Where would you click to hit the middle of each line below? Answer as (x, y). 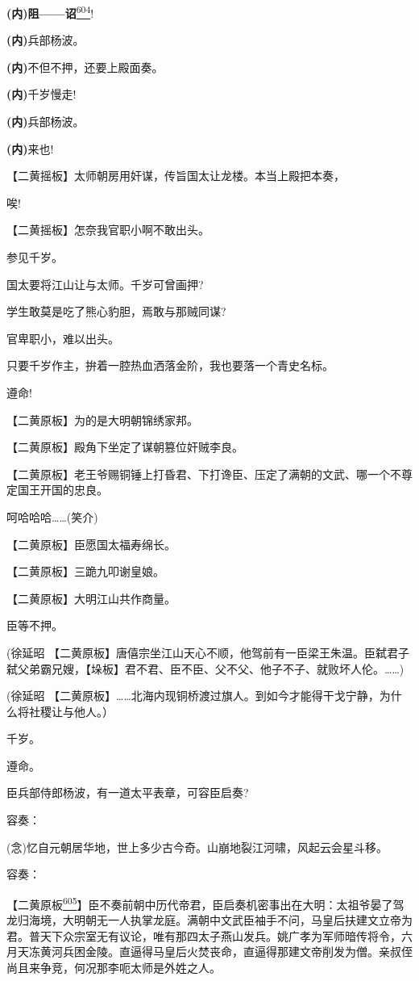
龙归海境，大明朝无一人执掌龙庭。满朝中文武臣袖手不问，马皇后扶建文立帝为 (209, 920)
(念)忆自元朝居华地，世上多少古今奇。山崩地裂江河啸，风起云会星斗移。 (197, 847)
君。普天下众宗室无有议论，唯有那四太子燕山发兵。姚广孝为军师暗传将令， (204, 935)
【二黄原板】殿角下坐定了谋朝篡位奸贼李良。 (125, 447)
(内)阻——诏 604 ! (50, 12)
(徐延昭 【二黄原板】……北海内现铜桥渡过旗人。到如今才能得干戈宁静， (193, 696)
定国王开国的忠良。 (57, 490)
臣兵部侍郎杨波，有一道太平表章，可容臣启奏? (128, 792)
